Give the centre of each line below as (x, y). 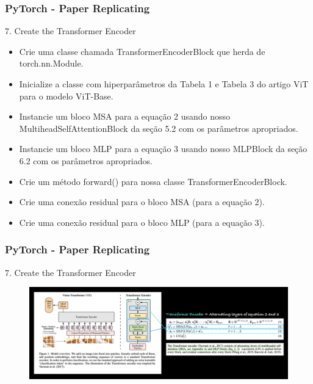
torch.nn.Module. (51, 63)
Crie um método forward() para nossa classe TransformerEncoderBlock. (153, 181)
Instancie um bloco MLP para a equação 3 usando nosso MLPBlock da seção (163, 149)
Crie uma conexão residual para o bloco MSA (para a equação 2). (142, 202)
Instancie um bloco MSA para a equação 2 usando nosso (125, 116)
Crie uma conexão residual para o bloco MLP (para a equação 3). (142, 222)
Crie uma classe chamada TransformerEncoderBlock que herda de (142, 51)
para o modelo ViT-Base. (66, 96)
